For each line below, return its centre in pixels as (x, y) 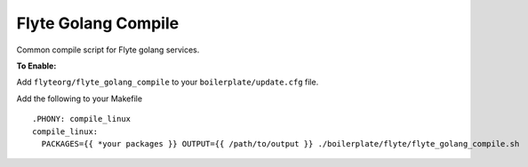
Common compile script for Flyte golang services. (108, 50)
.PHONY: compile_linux (82, 119)
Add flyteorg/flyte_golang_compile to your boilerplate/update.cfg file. (168, 82)
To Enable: (36, 66)
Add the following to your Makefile (79, 99)
